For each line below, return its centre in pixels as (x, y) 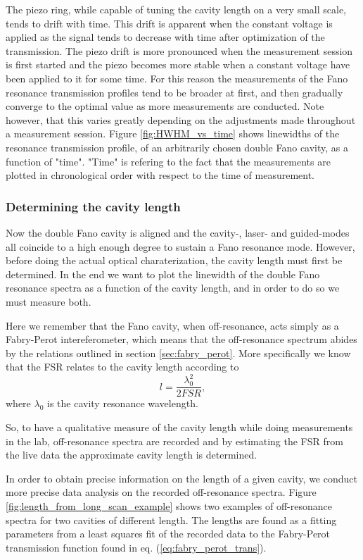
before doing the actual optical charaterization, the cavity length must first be (174, 260)
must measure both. (49, 301)
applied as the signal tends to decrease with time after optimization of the (165, 37)
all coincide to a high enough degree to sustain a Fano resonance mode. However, (180, 246)
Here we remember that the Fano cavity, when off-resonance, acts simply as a (172, 325)
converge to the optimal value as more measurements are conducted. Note (165, 106)
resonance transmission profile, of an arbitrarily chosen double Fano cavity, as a (177, 147)
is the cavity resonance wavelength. (123, 403)
